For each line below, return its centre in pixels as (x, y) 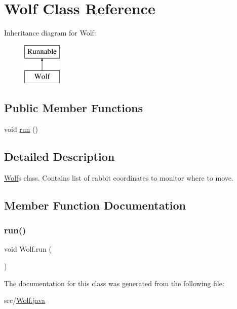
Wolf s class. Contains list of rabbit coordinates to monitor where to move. (119, 177)
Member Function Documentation (95, 205)
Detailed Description (60, 157)
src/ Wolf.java (25, 300)
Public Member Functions (73, 108)
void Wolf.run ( (28, 249)
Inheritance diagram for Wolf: (50, 33)
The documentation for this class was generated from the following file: (114, 283)
